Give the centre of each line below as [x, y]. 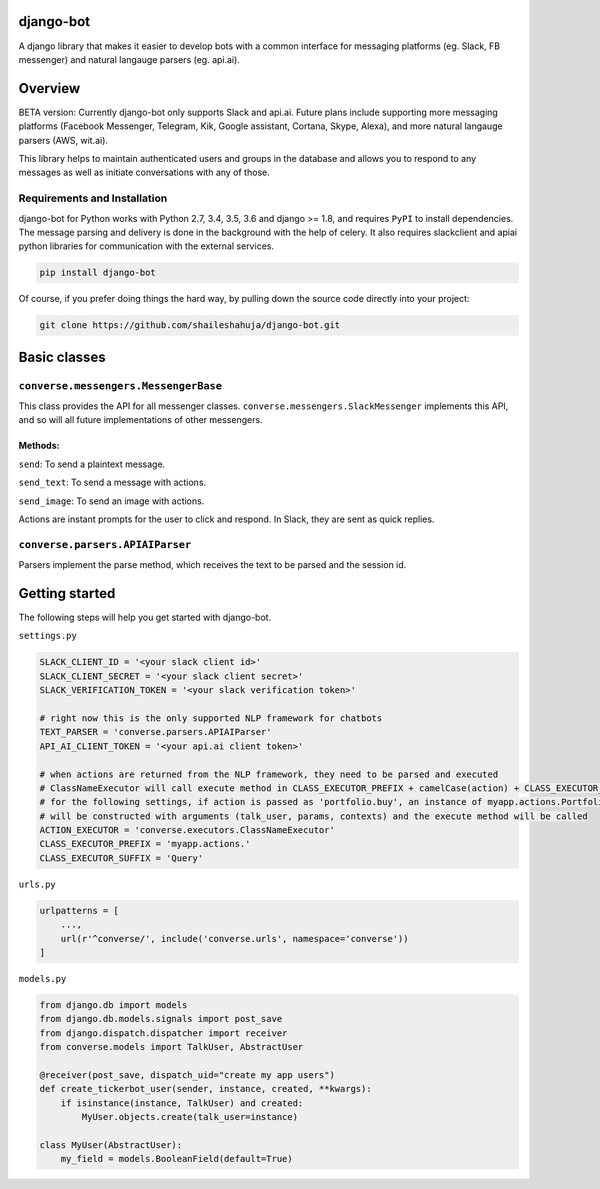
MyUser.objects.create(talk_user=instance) [190, 1117]
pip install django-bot [98, 273]
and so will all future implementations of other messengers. [141, 420]
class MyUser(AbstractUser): [111, 1144]
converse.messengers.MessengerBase [120, 385]
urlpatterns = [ [79, 910]
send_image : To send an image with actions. [111, 501]
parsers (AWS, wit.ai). [63, 140]
